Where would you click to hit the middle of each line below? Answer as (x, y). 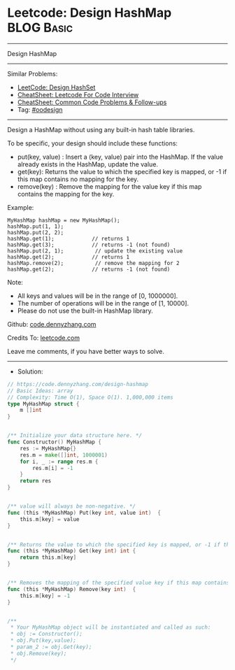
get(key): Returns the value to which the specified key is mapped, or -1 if (122, 171)
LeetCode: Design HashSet (56, 87)
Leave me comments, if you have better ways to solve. (86, 351)
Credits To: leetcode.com (44, 338)
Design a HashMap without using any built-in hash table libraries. (101, 129)
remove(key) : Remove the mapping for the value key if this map (109, 186)
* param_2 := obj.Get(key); (51, 647)
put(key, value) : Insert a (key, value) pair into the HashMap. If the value (120, 157)
